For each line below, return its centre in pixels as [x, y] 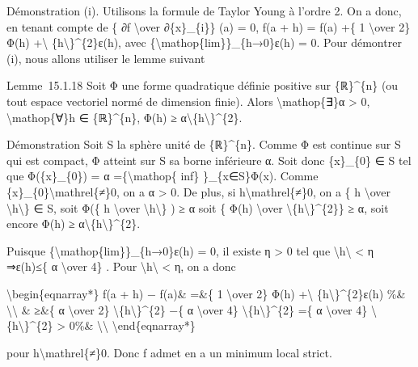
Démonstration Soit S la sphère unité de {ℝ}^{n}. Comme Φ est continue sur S [204, 144]
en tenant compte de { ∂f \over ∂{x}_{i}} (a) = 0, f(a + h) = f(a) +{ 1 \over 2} [209, 26]
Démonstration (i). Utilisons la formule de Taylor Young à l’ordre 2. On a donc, [204, 11]
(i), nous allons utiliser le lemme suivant [106, 58]
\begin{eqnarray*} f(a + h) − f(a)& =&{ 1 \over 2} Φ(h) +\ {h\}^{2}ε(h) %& [206, 293]
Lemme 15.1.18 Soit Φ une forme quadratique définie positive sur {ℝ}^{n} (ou [203, 85]
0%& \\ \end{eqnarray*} [132, 325]
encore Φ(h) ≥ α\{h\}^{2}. [74, 224]
